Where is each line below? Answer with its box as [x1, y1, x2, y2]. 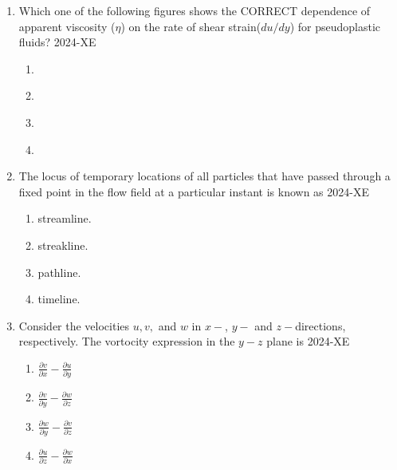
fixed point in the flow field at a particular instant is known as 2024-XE [18, 183, 369, 199]
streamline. [37, 210, 92, 227]
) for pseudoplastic [289, 18, 381, 34]
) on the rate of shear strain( [120, 18, 261, 34]
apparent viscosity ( [18, 18, 116, 34]
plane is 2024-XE [266, 333, 350, 350]
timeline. [37, 290, 81, 307]
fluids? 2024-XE [18, 34, 96, 50]
